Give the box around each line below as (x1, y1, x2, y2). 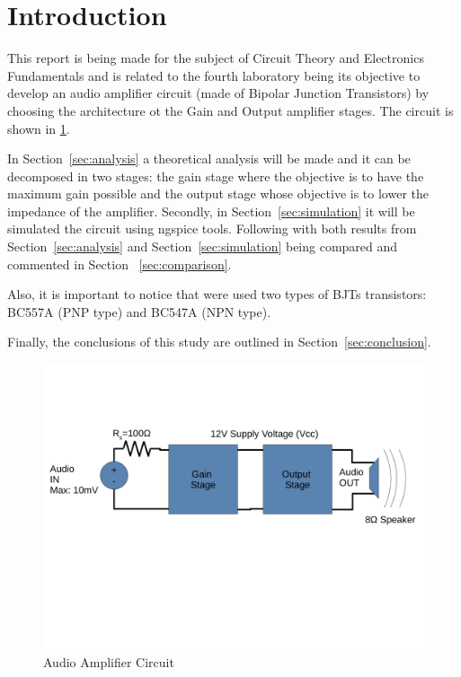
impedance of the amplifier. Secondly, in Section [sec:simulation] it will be (7, 201, 415, 220)
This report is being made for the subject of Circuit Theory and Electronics (7, 48, 424, 67)
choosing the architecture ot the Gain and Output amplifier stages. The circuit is (7, 101, 454, 119)
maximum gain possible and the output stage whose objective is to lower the (7, 184, 429, 203)
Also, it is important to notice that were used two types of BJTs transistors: (7, 285, 427, 303)
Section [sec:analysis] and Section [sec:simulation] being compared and (7, 237, 398, 256)
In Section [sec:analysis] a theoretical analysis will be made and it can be (7, 149, 411, 168)
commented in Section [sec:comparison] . (7, 254, 232, 273)
